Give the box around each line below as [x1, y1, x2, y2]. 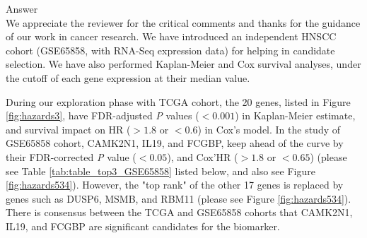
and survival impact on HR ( [6, 121, 131, 136]
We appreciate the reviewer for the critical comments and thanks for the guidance [6, 15, 361, 30]
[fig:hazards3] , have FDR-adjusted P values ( [6, 108, 199, 123]
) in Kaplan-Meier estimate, [235, 108, 356, 123]
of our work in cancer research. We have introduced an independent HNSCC [6, 29, 337, 44]
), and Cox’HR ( [167, 149, 238, 164]
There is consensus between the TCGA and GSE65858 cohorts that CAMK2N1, [6, 205, 353, 220]
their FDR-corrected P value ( [6, 149, 136, 164]
